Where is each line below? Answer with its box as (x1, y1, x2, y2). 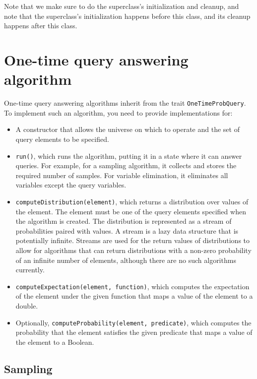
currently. (15, 264, 45, 275)
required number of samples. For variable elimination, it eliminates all (15, 170, 228, 180)
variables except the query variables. (15, 180, 127, 190)
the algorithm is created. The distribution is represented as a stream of (15, 216, 232, 226)
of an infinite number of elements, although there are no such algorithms (15, 254, 236, 265)
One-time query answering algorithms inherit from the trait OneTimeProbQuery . (4, 98, 246, 108)
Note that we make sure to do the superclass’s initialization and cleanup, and (4, 1, 239, 11)
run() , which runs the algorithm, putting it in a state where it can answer (15, 150, 242, 161)
